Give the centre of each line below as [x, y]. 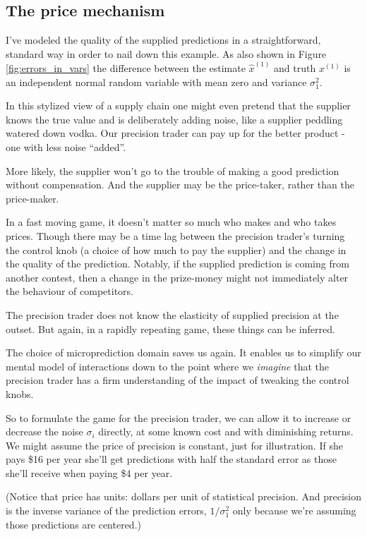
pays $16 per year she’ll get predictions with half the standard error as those [171, 459]
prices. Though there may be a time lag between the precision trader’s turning [175, 235]
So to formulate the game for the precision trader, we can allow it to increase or [179, 417]
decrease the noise [44, 432]
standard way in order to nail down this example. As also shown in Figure [166, 53]
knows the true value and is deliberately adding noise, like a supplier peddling [174, 119]
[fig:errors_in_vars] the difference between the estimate [126, 68]
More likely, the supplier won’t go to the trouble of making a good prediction [173, 170]
